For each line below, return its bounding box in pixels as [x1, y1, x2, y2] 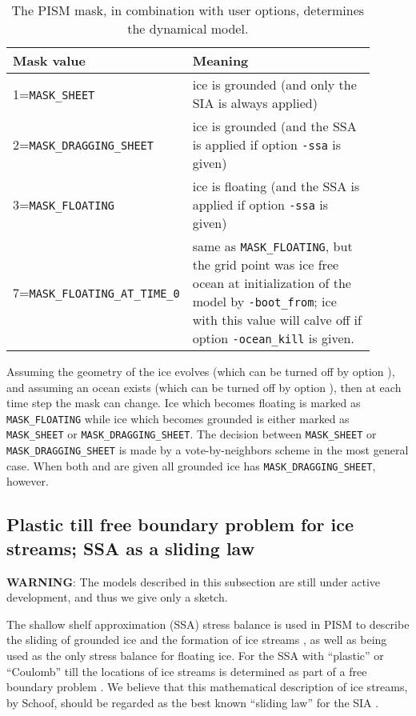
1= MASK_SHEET [13, 84, 95, 103]
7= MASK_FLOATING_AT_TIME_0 [13, 282, 180, 302]
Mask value [13, 51, 86, 70]
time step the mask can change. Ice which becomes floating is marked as [6, 394, 361, 411]
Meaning [192, 51, 249, 70]
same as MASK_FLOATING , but [192, 237, 353, 255]
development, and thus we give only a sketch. [6, 589, 228, 606]
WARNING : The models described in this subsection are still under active [6, 573, 381, 590]
